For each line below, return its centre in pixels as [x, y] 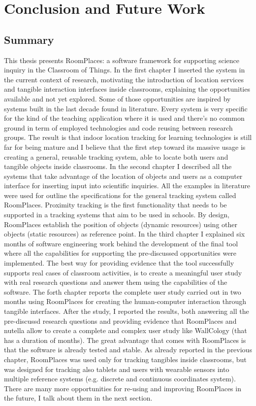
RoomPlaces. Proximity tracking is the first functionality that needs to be [115, 205]
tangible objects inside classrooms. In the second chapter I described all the [118, 166]
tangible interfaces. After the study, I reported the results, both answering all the [127, 311]
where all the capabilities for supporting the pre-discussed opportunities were [120, 253]
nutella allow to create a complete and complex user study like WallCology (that [126, 330]
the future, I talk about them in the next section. [78, 398]
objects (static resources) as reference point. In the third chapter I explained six [125, 234]
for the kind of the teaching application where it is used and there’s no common [124, 118]
